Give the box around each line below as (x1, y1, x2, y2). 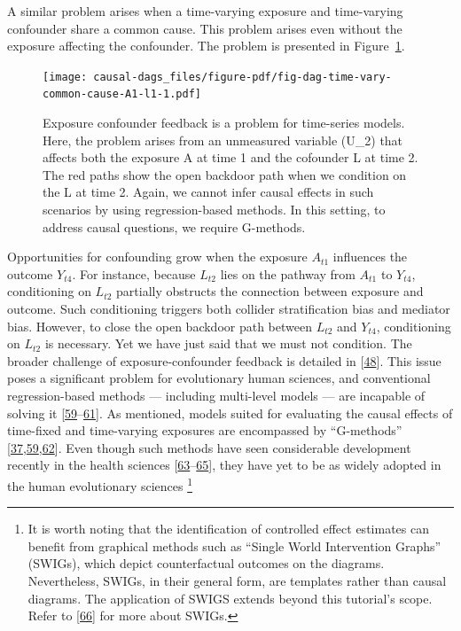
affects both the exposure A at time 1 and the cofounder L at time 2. (43, 148, 418, 167)
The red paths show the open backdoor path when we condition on (43, 165, 407, 183)
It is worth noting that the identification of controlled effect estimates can (27, 519, 429, 538)
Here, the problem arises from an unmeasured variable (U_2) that (43, 130, 403, 149)
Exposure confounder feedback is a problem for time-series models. (43, 113, 405, 132)
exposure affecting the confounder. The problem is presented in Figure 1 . (7, 36, 405, 55)
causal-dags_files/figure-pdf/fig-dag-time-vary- (93, 70, 392, 83)
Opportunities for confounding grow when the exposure (7, 247, 308, 266)
